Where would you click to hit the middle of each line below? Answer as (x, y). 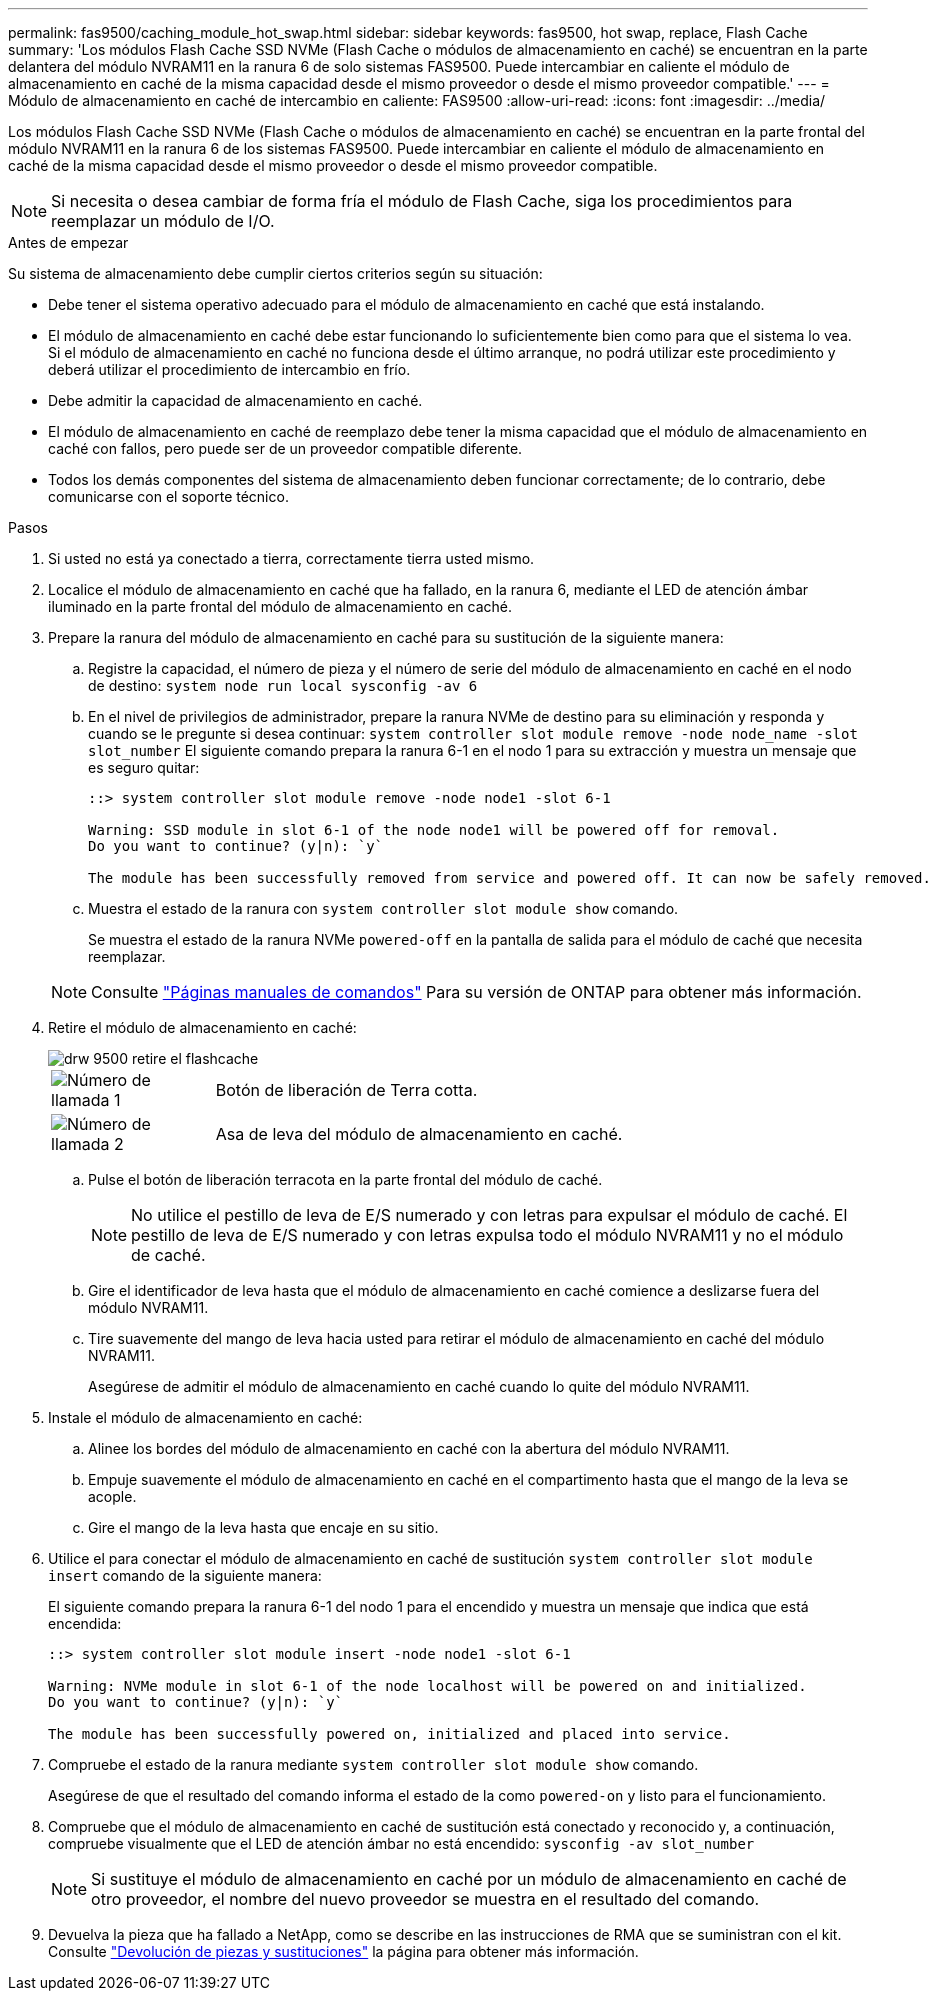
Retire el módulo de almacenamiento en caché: (202, 1027)
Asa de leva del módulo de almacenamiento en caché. (419, 1134)
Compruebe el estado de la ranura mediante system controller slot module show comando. (373, 1764)
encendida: (85, 1623)
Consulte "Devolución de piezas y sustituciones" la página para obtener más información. (343, 1951)
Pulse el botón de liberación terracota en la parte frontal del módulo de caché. (345, 1179)
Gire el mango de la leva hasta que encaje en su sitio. (263, 1527)
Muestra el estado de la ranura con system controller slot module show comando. (383, 908)
